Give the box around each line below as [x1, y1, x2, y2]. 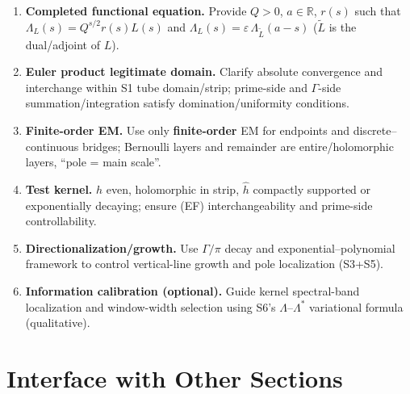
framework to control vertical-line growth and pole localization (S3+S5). [25, 255, 383, 272]
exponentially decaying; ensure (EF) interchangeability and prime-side [25, 196, 373, 213]
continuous [25, 137, 79, 154]
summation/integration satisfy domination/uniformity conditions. [25, 94, 349, 111]
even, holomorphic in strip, [106, 180, 240, 197]
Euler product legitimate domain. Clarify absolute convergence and [25, 63, 383, 80]
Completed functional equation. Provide [25, 2, 247, 19]
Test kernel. [25, 180, 93, 197]
